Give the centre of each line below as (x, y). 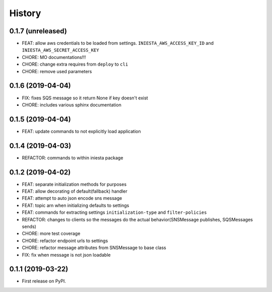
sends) (29, 226)
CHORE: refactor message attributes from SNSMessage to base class (94, 248)
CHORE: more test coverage (51, 233)
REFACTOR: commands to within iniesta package (73, 158)
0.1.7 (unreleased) (38, 31)
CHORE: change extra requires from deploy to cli (75, 64)
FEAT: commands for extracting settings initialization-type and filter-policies (114, 212)
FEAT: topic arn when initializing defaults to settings (76, 205)
